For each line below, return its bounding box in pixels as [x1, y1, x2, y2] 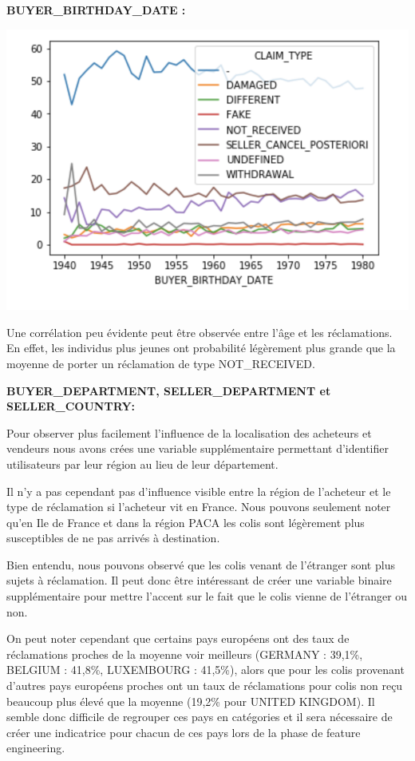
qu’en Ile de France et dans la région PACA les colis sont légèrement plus [6, 513, 365, 530]
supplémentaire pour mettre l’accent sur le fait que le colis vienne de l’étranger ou [6, 588, 408, 604]
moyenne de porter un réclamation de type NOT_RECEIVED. [6, 355, 315, 371]
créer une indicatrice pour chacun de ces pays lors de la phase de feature [6, 723, 361, 740]
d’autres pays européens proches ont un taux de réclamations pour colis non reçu [6, 677, 403, 694]
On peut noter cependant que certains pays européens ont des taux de [6, 630, 350, 647]
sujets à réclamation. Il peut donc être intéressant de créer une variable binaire [6, 572, 392, 589]
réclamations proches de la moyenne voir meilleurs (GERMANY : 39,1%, [6, 645, 363, 662]
